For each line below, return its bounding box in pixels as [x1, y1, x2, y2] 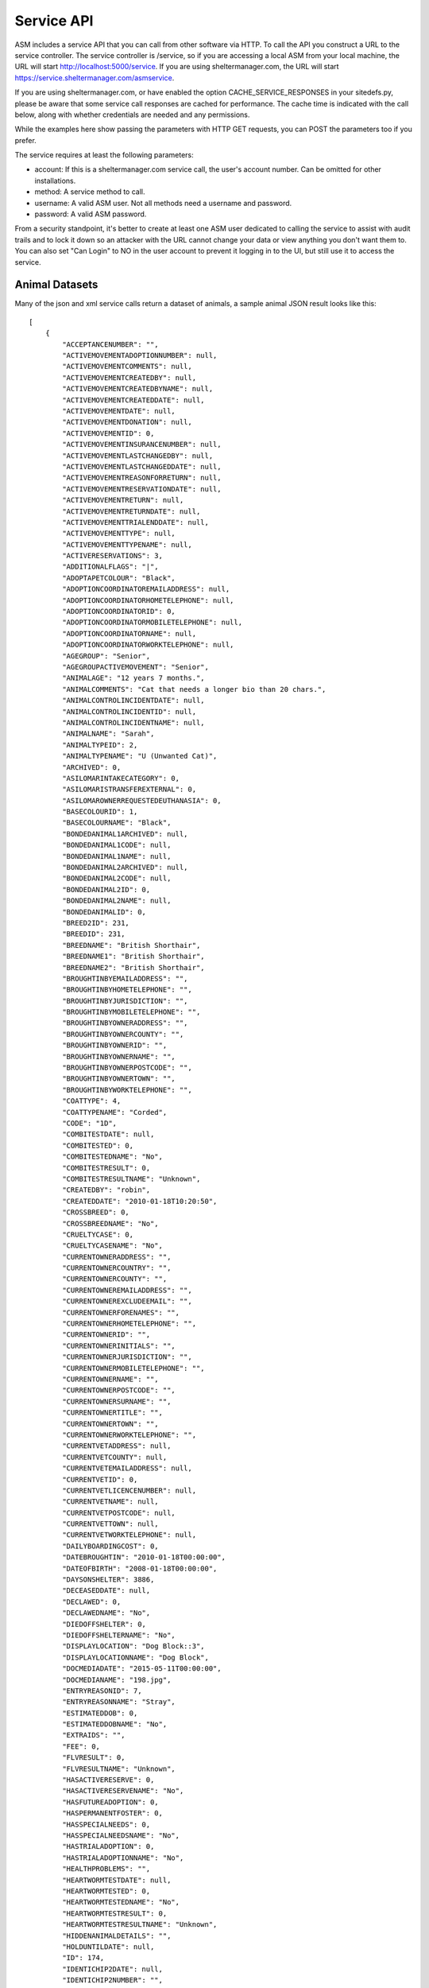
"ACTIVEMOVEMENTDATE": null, [62, 406, 176, 415]
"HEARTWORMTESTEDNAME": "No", [62, 1897, 180, 1907]
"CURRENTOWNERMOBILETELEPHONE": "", [62, 1364, 206, 1373]
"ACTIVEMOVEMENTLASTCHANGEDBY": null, [62, 451, 214, 460]
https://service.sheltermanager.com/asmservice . [14, 72, 175, 83]
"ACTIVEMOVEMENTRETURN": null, [62, 495, 184, 505]
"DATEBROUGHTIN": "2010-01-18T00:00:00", [62, 1553, 226, 1562]
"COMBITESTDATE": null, [62, 1130, 155, 1139]
